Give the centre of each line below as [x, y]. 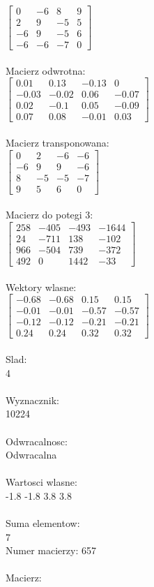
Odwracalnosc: [37, 441]
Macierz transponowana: [57, 143]
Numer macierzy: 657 [51, 550]
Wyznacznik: [33, 400]
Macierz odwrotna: [46, 70]
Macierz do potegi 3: [49, 215]
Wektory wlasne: [41, 287]
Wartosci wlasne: [41, 482]
